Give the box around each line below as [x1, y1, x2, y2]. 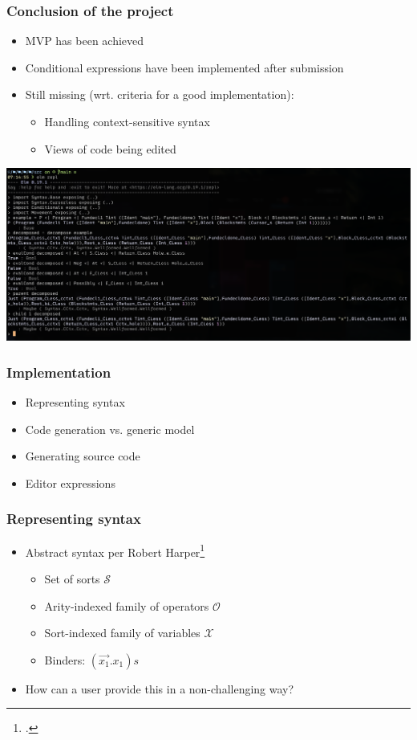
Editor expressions [25, 474, 115, 491]
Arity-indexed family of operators [44, 597, 209, 614]
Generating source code [25, 448, 140, 464]
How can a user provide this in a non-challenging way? [25, 680, 294, 697]
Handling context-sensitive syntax [44, 113, 210, 129]
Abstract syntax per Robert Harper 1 [25, 541, 205, 560]
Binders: [44, 651, 86, 668]
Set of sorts [44, 570, 100, 587]
